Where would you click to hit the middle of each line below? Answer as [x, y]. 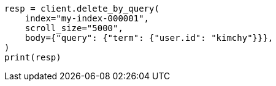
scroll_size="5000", [74, 28]
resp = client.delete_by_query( [82, 9]
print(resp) [33, 57]
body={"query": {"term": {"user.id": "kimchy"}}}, [149, 38]
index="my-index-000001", [87, 18]
